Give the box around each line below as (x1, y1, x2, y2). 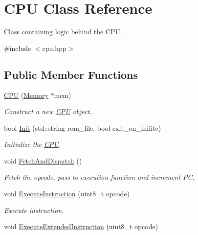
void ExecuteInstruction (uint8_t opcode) (4, 188, 130, 199)
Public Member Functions (4, 67, 138, 82)
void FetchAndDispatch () (4, 155, 82, 165)
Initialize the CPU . (4, 139, 61, 149)
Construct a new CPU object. (4, 106, 92, 117)
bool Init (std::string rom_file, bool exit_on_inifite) (4, 122, 161, 133)
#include (4, 43, 31, 53)
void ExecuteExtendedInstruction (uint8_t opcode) (4, 221, 158, 232)
